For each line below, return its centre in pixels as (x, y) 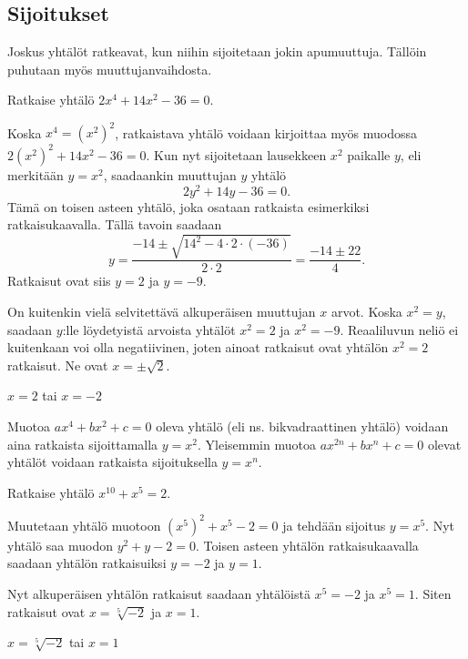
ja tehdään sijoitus (334, 525)
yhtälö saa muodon (60, 545)
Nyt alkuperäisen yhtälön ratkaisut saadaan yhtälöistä (159, 594)
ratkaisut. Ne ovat (58, 365)
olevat (444, 444)
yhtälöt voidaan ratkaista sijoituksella (112, 462)
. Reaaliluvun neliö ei (399, 329)
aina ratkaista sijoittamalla (83, 444)
